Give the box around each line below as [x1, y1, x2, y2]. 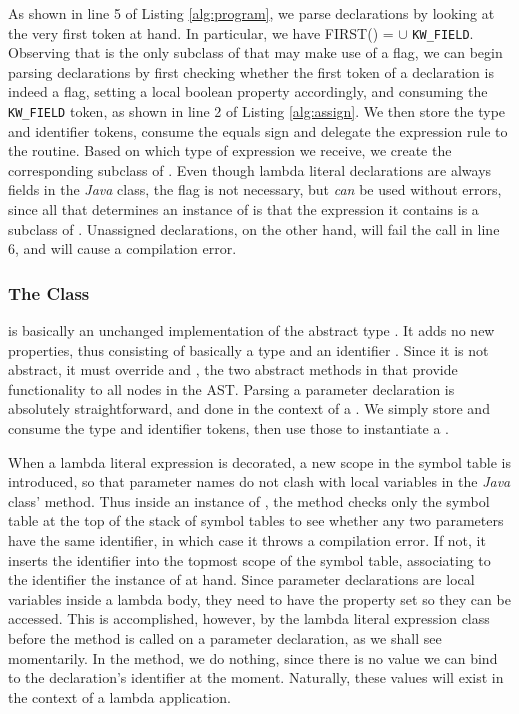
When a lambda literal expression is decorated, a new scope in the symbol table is [8, 451, 511, 472]
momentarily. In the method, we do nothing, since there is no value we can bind [8, 647, 498, 668]
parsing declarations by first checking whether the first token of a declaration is [8, 61, 494, 82]
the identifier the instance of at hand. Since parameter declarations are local [8, 569, 475, 590]
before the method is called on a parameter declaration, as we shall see [8, 627, 442, 648]
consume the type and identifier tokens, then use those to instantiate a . [8, 418, 450, 439]
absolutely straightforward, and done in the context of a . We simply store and [8, 398, 490, 419]
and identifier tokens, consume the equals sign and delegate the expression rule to [8, 120, 508, 141]
